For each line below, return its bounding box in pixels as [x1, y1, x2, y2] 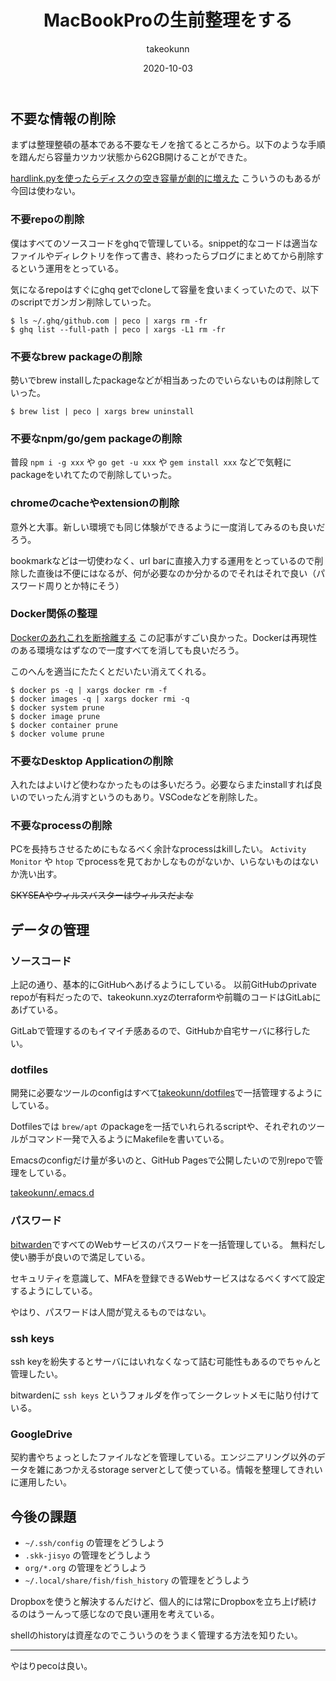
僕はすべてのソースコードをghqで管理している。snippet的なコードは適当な [10, 237, 318, 249]
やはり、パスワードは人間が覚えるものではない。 [10, 1306, 212, 1318]
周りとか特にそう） [44, 579, 125, 591]
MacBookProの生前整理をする [43, 9, 293, 32]
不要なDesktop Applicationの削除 [10, 754, 174, 768]
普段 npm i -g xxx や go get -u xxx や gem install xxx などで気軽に [10, 456, 292, 468]
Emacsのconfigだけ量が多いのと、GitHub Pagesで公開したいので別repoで [10, 1154, 315, 1166]
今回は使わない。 [10, 185, 81, 197]
